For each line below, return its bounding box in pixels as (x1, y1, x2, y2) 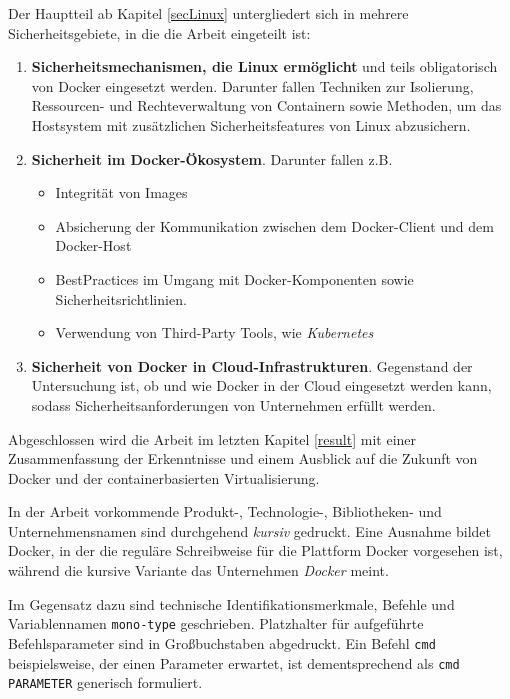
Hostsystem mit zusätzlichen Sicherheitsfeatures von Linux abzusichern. (31, 114, 471, 135)
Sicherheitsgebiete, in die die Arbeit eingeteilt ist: (8, 22, 311, 43)
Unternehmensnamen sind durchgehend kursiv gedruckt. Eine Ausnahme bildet (8, 520, 491, 541)
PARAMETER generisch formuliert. (8, 672, 203, 693)
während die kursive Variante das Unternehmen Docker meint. (8, 560, 389, 581)
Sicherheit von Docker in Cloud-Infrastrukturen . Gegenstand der (31, 355, 473, 376)
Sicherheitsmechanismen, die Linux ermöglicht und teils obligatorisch (31, 56, 498, 77)
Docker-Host (55, 235, 132, 256)
